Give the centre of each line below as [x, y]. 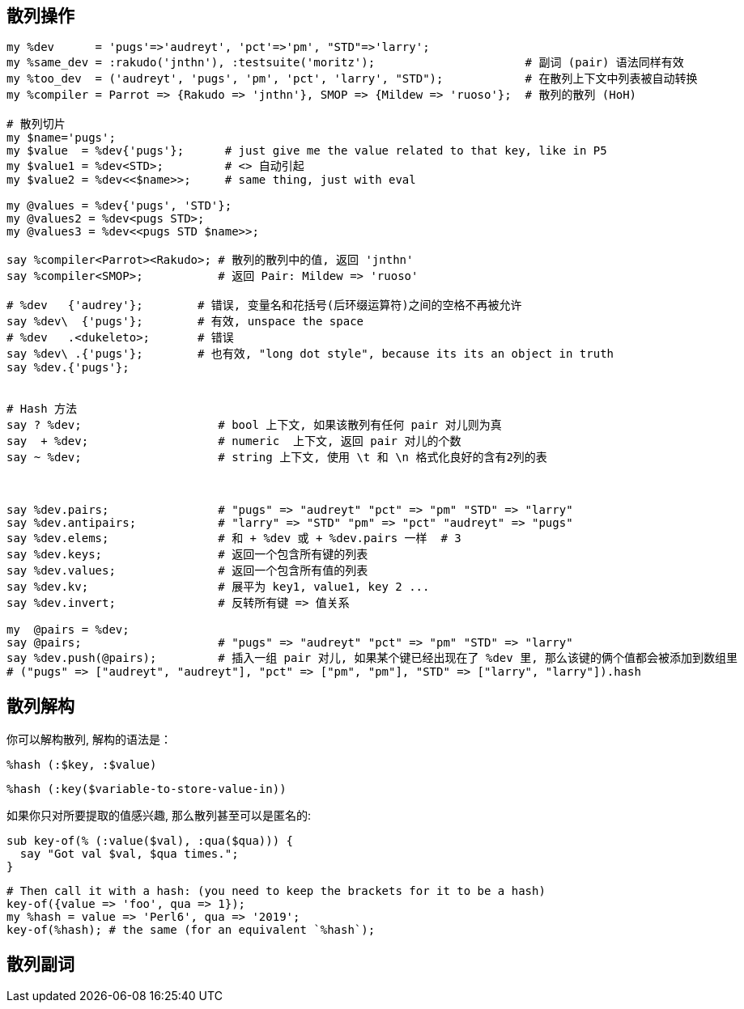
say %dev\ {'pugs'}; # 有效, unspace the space [185, 322]
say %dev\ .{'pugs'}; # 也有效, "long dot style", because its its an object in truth [310, 354]
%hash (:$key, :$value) [82, 765]
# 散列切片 [36, 124]
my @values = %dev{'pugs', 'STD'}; [119, 206]
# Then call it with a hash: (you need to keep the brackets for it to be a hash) [276, 891]
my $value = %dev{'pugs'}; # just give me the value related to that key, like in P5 [307, 151]
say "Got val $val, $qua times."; [129, 854]
